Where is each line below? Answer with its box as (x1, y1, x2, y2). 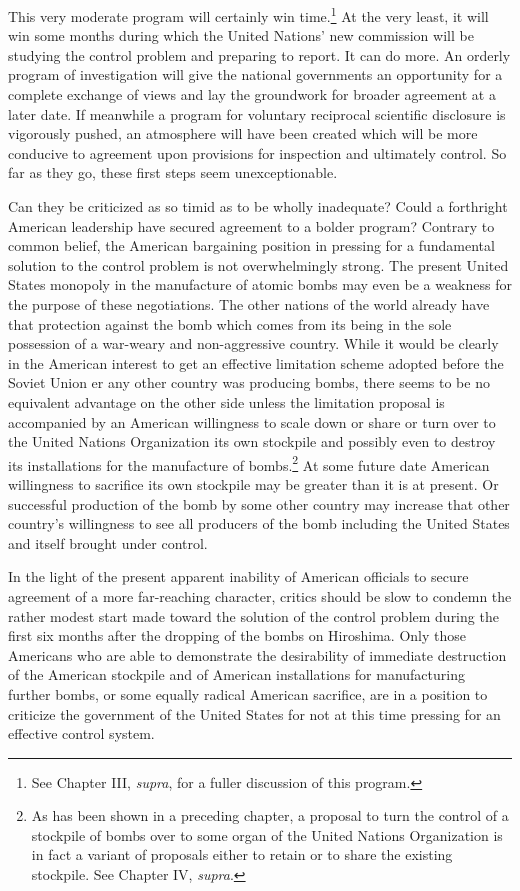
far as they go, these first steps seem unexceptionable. (8, 162, 338, 183)
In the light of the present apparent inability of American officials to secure (8, 566, 469, 587)
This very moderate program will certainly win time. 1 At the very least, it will (8, 3, 489, 26)
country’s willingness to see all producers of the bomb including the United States (8, 513, 510, 534)
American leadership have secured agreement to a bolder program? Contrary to (8, 215, 495, 236)
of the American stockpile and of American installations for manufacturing (8, 664, 465, 685)
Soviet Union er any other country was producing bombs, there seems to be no (8, 372, 490, 393)
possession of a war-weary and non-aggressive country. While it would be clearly (8, 333, 499, 354)
